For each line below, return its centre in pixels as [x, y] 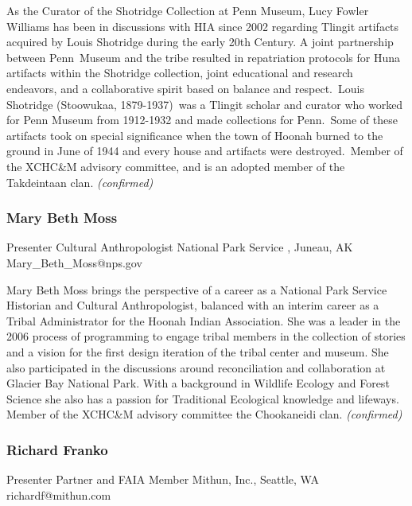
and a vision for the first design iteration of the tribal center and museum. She [198, 351]
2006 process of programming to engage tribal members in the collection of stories [206, 336]
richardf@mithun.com [59, 494]
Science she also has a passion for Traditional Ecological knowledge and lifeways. [203, 398]
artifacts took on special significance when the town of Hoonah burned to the [195, 135]
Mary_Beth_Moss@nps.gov [74, 262]
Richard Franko [57, 449]
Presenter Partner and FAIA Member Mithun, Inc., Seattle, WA [163, 479]
